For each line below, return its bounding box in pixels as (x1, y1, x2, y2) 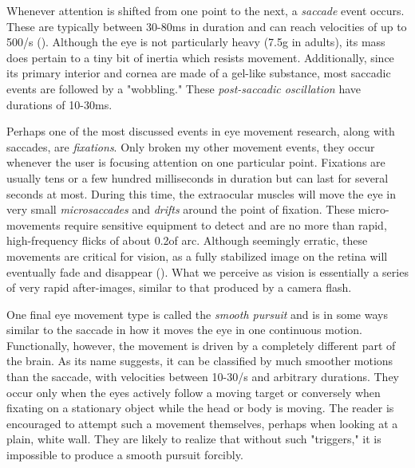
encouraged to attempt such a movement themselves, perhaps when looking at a (6, 415, 398, 431)
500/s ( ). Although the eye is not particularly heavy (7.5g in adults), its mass (6, 33, 385, 50)
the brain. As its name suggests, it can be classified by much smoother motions (6, 352, 393, 369)
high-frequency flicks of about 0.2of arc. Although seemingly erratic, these (6, 232, 368, 249)
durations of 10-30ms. (6, 96, 113, 112)
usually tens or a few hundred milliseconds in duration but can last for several (6, 169, 389, 186)
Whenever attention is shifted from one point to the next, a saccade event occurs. (6, 2, 405, 18)
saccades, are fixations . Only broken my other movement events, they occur (6, 138, 375, 155)
